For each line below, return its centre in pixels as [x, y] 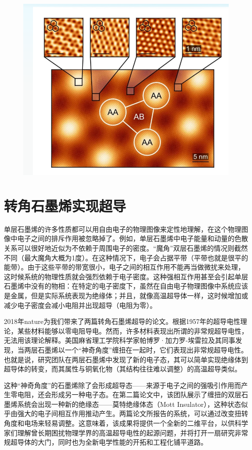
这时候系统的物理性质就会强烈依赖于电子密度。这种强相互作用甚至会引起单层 [126, 276]
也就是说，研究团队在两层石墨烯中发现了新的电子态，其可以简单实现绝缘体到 [126, 359]
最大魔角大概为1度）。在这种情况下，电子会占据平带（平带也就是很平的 [136, 257]
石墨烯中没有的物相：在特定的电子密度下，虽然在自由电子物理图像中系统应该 [126, 286]
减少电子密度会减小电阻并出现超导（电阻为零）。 [80, 305]
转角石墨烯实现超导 [65, 205]
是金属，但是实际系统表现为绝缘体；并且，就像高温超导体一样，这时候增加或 [126, 295]
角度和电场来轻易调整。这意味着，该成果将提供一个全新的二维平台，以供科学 [126, 423]
